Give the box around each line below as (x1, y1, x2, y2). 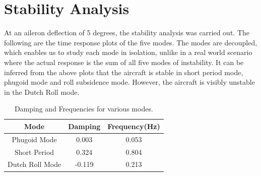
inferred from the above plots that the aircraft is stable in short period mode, (4, 67, 243, 77)
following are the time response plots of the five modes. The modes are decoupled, (4, 37, 257, 47)
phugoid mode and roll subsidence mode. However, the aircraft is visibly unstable (4, 77, 255, 87)
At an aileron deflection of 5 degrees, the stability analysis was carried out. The (4, 27, 250, 38)
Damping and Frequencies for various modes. (14, 103, 153, 114)
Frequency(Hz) (107, 121, 160, 131)
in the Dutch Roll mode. (4, 86, 80, 97)
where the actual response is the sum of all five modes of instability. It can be (4, 56, 244, 67)
